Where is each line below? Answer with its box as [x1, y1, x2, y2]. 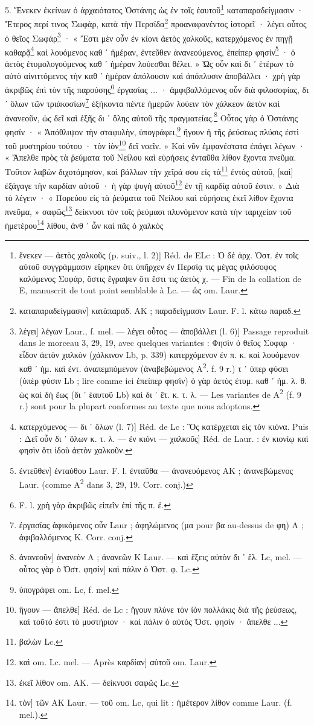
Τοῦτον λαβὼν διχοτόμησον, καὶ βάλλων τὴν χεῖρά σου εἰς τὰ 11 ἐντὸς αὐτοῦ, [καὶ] [5, 164, 293, 177]
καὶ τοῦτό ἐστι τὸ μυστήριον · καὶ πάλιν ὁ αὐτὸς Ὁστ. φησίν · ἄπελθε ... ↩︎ [19, 615, 288, 627]
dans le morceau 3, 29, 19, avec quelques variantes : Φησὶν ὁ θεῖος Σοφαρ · [19, 336, 297, 349]
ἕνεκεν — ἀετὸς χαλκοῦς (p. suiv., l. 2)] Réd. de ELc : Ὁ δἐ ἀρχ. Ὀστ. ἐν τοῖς [19, 248, 299, 261]
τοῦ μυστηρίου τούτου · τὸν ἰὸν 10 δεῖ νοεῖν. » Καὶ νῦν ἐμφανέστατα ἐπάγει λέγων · [5, 138, 305, 152]
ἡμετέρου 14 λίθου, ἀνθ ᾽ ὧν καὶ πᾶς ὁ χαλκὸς [5, 217, 164, 232]
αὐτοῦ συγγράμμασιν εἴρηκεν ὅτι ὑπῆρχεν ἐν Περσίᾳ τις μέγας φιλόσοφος [19, 260, 277, 273]
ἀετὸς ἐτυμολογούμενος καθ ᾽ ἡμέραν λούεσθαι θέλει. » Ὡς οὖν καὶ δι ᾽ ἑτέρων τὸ [5, 57, 294, 69]
